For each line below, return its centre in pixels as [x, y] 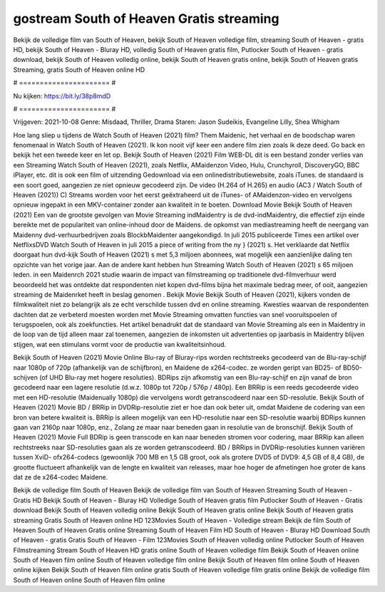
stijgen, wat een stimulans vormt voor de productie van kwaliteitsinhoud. [120, 344]
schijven [26, 378]
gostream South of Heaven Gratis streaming [146, 19]
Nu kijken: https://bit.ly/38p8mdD [62, 95]
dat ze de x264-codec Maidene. [61, 477]
